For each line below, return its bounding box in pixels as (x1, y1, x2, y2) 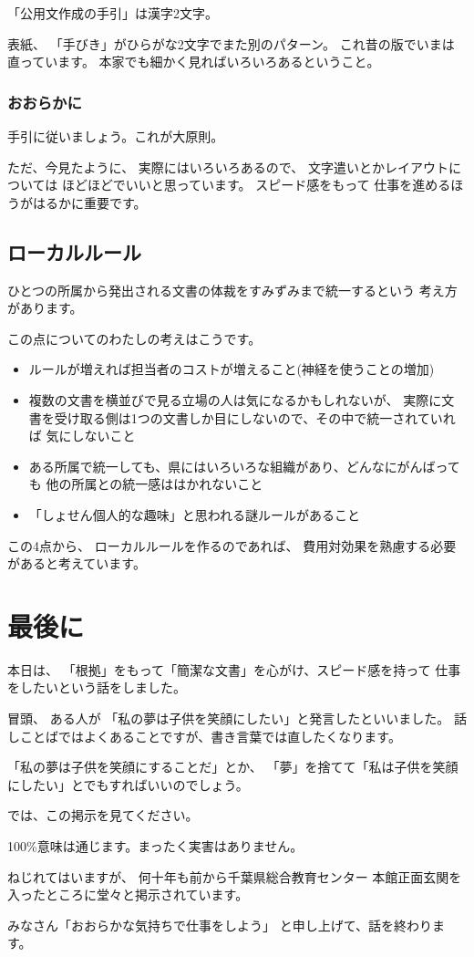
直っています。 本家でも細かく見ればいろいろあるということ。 (7, 52, 380, 71)
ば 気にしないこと (28, 426, 136, 445)
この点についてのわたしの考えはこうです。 (7, 328, 262, 348)
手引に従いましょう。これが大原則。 (7, 127, 224, 145)
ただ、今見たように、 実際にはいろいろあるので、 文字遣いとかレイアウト (7, 157, 448, 176)
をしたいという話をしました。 (7, 678, 186, 697)
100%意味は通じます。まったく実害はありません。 (7, 836, 304, 855)
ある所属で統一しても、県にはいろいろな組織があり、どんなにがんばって (28, 456, 460, 475)
